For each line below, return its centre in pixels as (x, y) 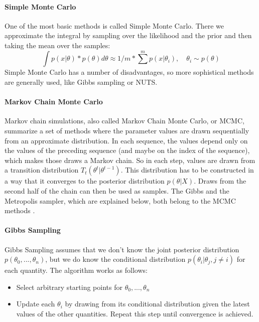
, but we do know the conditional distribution (115, 259)
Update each (36, 304)
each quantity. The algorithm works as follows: (76, 270)
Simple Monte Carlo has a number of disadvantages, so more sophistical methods (129, 72)
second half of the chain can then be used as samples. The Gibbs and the (117, 190)
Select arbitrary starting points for (69, 287)
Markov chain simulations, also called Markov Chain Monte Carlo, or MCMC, (124, 121)
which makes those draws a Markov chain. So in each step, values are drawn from (130, 160)
